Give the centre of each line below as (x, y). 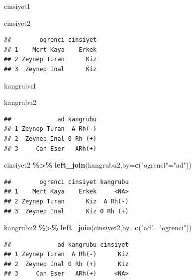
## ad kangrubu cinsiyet (66, 244)
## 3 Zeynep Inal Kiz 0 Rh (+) (66, 211)
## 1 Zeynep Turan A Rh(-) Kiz (66, 254)
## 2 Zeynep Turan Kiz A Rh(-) (66, 201)
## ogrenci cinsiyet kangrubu (66, 182)
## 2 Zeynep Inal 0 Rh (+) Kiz (66, 264)
